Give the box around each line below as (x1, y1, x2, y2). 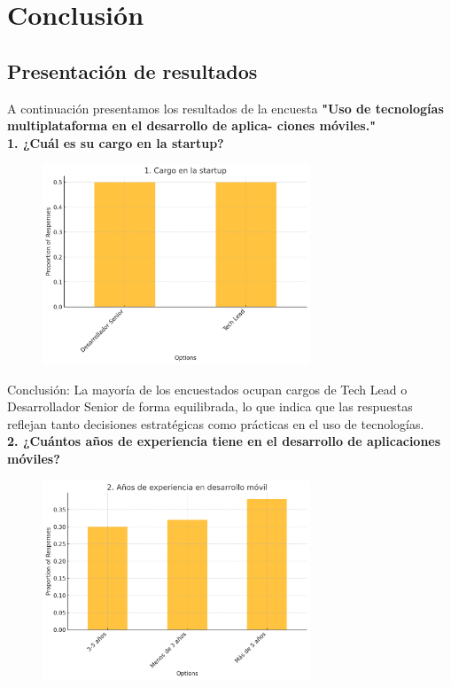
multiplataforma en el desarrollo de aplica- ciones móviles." (7, 116, 376, 135)
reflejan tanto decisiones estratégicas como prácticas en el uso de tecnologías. (7, 414, 424, 433)
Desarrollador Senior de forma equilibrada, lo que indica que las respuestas (7, 397, 413, 416)
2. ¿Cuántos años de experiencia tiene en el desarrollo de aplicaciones (7, 432, 441, 450)
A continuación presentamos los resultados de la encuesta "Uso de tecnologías (7, 98, 444, 117)
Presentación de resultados (7, 57, 258, 84)
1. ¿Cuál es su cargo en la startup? (7, 133, 224, 152)
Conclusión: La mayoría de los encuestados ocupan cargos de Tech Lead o (7, 379, 408, 398)
